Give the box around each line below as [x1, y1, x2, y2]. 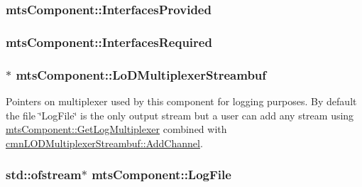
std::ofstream [6, 166, 82, 183]
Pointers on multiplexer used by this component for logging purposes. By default [6, 93, 357, 108]
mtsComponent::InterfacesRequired [6, 33, 212, 50]
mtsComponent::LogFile [92, 166, 231, 183]
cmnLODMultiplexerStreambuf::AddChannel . [6, 135, 203, 150]
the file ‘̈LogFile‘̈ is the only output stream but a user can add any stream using [6, 107, 354, 122]
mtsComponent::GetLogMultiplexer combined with [6, 122, 227, 137]
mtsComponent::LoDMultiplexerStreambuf [16, 65, 267, 83]
